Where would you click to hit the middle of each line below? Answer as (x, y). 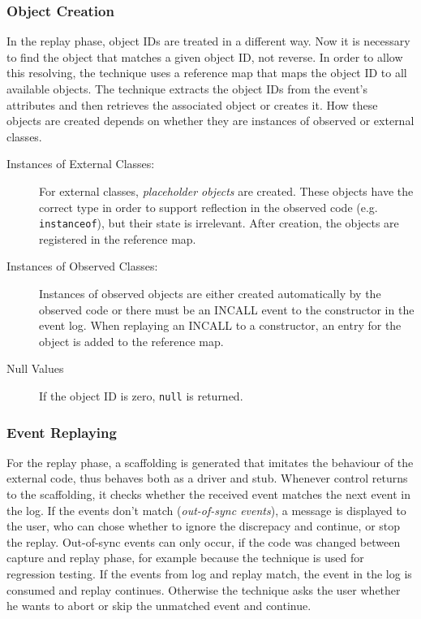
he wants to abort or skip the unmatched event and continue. (159, 606)
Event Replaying (62, 432)
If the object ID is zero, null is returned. (141, 395)
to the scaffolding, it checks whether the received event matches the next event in (208, 494)
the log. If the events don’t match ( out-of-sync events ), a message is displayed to (206, 510)
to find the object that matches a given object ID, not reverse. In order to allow (205, 56)
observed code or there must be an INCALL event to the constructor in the (227, 309)
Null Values (35, 368)
